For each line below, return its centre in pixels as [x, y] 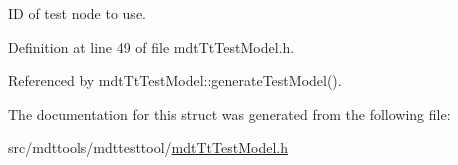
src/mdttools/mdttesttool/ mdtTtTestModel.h [148, 147]
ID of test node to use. [77, 13]
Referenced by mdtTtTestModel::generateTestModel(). [175, 80]
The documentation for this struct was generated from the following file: [229, 113]
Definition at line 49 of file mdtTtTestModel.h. [151, 46]
